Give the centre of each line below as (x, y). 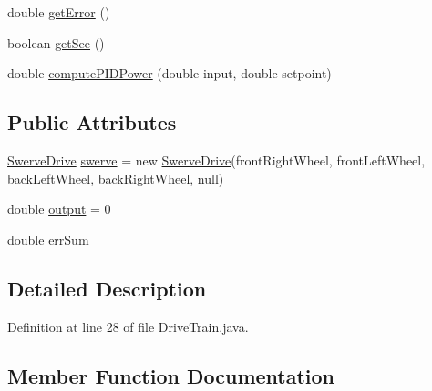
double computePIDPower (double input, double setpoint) (170, 73)
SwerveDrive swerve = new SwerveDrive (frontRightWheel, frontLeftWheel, (216, 160)
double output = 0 (59, 209)
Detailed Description (107, 288)
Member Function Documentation (171, 375)
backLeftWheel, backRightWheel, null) (116, 178)
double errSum (48, 239)
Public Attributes (92, 122)
